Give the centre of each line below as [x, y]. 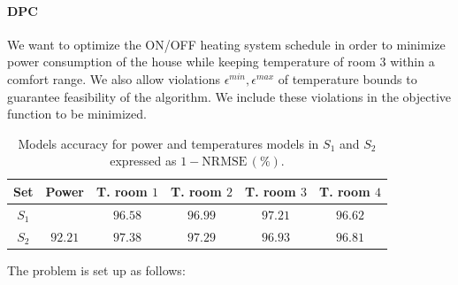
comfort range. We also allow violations [114, 78]
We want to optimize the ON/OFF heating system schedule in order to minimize [226, 44]
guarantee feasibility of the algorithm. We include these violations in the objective [229, 96]
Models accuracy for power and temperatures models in [168, 143]
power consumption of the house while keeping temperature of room [191, 62]
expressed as [143, 161]
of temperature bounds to [347, 78]
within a [412, 62]
